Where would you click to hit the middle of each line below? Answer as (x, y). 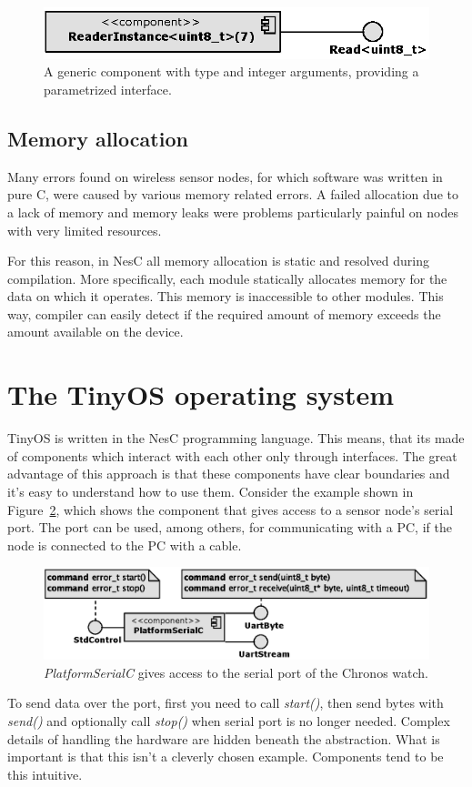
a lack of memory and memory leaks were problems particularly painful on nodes (233, 212)
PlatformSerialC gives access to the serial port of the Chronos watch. (236, 672)
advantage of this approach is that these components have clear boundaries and (229, 474)
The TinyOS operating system (201, 394)
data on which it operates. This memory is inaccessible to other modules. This (226, 296)
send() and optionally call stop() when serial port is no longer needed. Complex (229, 720)
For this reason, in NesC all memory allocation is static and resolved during (219, 261)
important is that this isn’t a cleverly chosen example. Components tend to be (226, 757)
